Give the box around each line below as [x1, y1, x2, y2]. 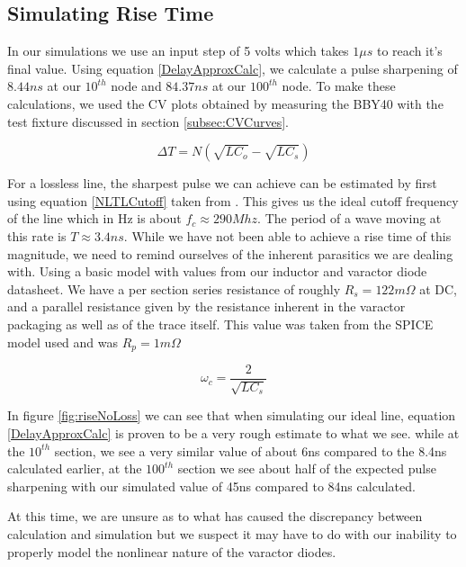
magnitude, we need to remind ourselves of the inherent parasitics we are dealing [7, 244, 453, 263]
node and [111, 76, 162, 95]
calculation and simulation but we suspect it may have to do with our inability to [7, 524, 457, 543]
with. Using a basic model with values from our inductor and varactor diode [7, 262, 427, 281]
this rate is [7, 226, 67, 245]
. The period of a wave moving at [257, 209, 442, 228]
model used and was [7, 332, 119, 351]
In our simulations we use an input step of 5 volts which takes [7, 41, 349, 60]
